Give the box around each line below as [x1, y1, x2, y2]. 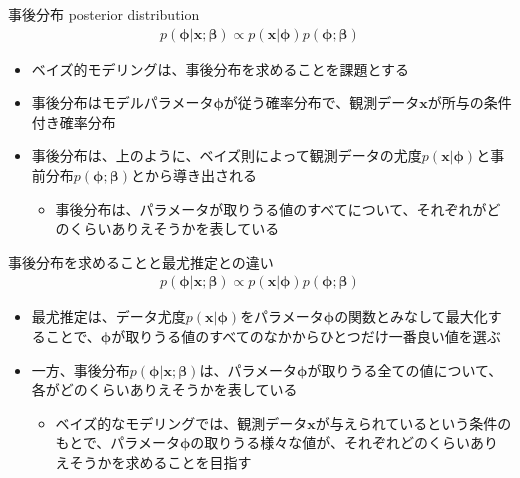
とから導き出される [131, 165, 258, 185]
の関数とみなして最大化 [334, 306, 488, 327]
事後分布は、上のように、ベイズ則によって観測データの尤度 [31, 145, 422, 166]
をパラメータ [240, 306, 324, 327]
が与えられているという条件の [315, 412, 512, 433]
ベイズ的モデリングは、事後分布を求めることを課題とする [31, 58, 409, 79]
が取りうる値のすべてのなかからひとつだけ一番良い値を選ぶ [111, 326, 501, 346]
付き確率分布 [31, 111, 116, 132]
